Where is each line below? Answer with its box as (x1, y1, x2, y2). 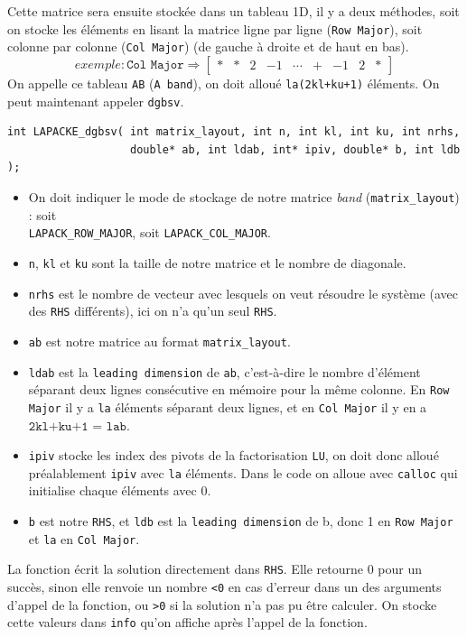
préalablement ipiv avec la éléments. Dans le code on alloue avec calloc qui (28, 463, 458, 482)
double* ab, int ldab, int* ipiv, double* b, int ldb (130, 143, 461, 156)
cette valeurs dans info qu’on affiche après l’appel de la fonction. (7, 613, 368, 632)
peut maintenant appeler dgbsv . (7, 91, 184, 110)
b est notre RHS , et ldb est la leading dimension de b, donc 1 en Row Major (28, 512, 453, 530)
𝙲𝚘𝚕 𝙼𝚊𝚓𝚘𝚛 (126, 58, 184, 71)
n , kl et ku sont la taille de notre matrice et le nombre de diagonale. (28, 253, 406, 272)
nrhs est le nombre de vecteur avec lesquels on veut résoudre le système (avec (28, 283, 458, 302)
